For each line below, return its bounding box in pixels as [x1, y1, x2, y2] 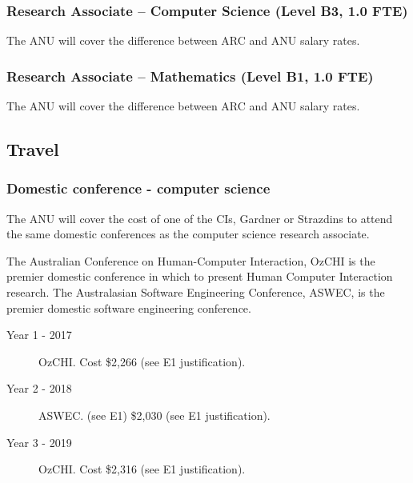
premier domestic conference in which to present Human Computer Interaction [6, 268, 393, 285]
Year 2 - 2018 [6, 380, 72, 397]
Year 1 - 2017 [6, 326, 72, 343]
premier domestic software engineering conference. [6, 299, 251, 316]
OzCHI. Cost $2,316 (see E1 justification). [38, 461, 246, 477]
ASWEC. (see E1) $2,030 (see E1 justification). [38, 406, 271, 423]
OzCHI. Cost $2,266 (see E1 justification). [38, 353, 246, 369]
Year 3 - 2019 [6, 433, 72, 450]
